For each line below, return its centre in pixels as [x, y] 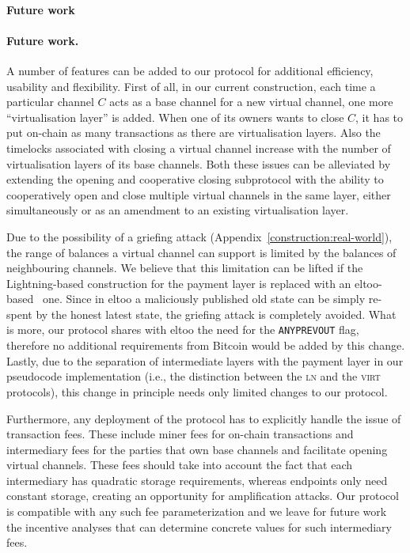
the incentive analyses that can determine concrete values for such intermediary [199, 526]
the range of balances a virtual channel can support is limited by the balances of [201, 252]
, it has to [380, 117]
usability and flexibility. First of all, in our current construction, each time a [191, 86]
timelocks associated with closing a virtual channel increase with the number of [199, 148]
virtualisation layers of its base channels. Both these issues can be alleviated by [199, 163]
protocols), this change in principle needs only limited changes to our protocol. [197, 391]
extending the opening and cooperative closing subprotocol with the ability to [195, 179]
